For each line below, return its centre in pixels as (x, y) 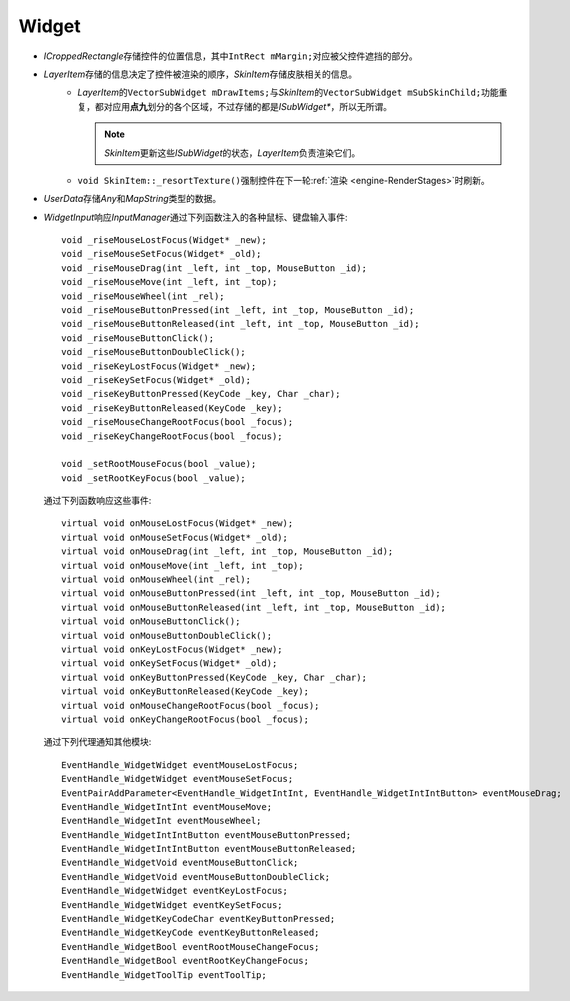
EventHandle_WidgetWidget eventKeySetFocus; (172, 904)
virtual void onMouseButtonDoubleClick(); (167, 635)
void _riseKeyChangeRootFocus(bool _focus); (172, 436)
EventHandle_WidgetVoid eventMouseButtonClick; (180, 863)
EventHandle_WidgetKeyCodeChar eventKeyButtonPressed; (198, 919)
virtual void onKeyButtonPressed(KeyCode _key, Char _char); (214, 677)
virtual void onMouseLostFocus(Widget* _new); (177, 523)
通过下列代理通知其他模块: (97, 742)
